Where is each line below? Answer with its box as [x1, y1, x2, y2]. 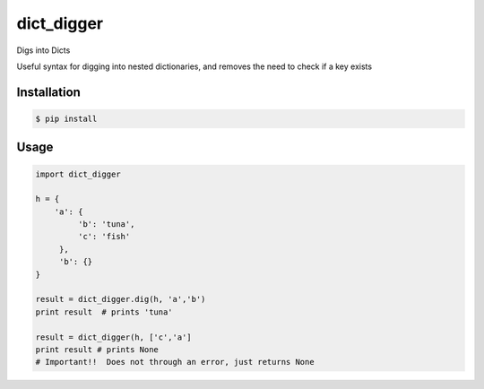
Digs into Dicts [16, 45, 71, 56]
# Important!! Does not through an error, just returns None [35, 357, 315, 367]
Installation [16, 84, 81, 99]
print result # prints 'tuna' [35, 307, 174, 317]
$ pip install [35, 113, 98, 124]
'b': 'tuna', [77, 220, 135, 229]
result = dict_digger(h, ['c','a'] [35, 332, 192, 342]
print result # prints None [35, 345, 159, 354]
